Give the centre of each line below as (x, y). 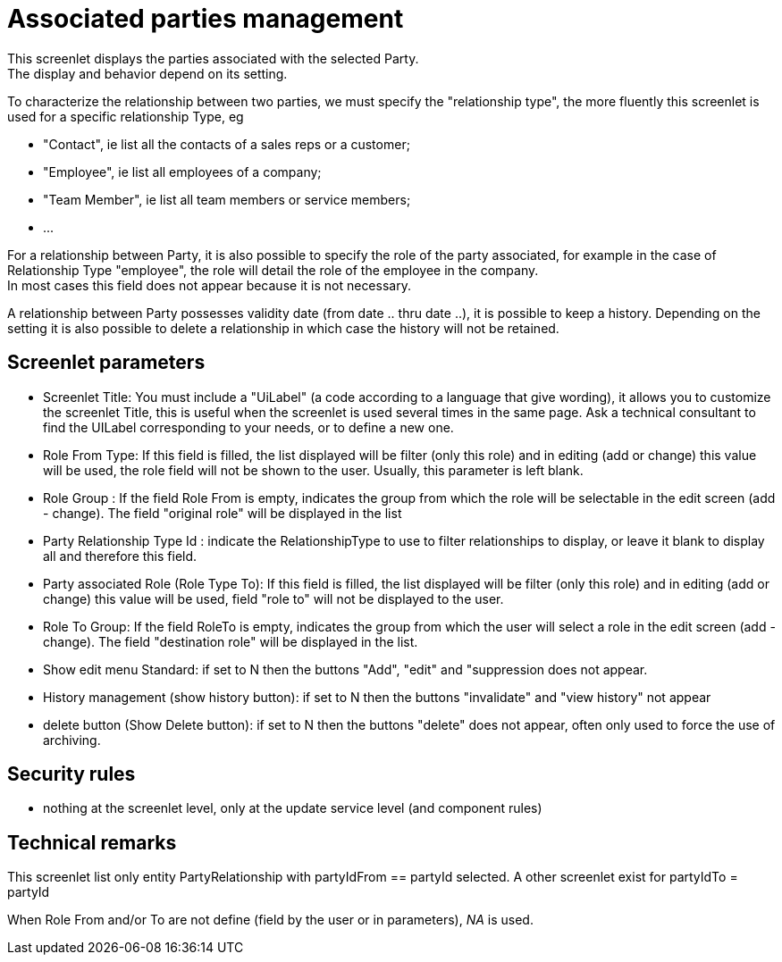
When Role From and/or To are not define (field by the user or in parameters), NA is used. (270, 920)
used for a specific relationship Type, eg (126, 116)
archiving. (72, 740)
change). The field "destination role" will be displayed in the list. (231, 641)
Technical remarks (92, 842)
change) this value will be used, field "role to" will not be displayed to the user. (273, 598)
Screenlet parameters (106, 363)
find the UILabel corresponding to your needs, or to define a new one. (248, 427)
